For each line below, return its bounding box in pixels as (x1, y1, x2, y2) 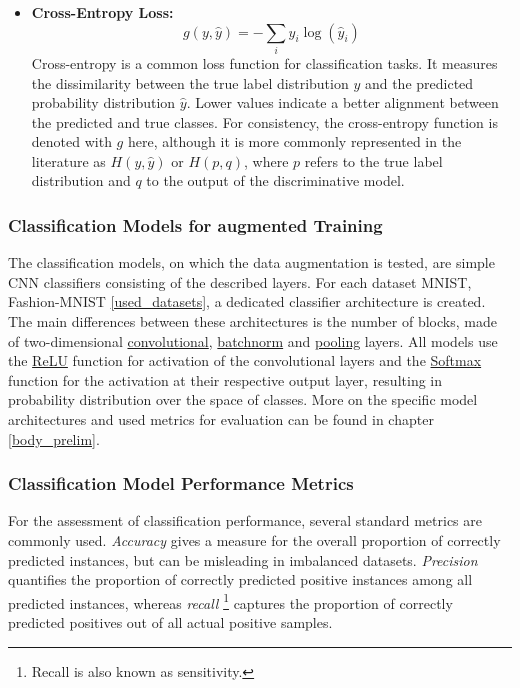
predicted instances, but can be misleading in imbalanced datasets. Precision (8, 549, 478, 570)
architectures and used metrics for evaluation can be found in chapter (8, 409, 434, 430)
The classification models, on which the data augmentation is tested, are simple (8, 252, 495, 273)
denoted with (31, 131, 112, 152)
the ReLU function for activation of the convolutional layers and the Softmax (8, 350, 482, 371)
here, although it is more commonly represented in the (127, 131, 462, 152)
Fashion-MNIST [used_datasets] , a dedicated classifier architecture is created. (8, 291, 486, 312)
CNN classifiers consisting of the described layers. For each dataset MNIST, (8, 271, 472, 292)
